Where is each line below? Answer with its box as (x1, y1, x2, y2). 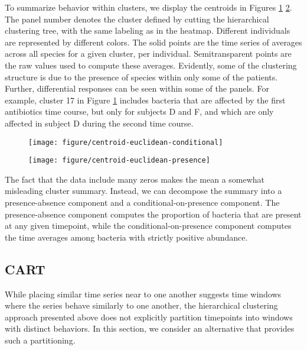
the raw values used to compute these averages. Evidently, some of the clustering (5, 59, 297, 71)
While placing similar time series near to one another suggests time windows (5, 287, 282, 300)
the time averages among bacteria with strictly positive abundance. (5, 231, 248, 243)
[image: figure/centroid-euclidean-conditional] (28, 138, 223, 147)
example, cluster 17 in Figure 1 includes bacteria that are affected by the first (5, 93, 286, 106)
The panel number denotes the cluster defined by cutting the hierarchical (5, 12, 269, 25)
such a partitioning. (5, 333, 76, 346)
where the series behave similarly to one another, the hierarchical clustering (5, 299, 278, 312)
